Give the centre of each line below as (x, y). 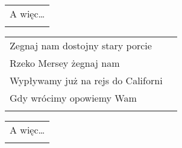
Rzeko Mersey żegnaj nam (65, 63)
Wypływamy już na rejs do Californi (86, 80)
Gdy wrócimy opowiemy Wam (73, 98)
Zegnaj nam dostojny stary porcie (81, 45)
